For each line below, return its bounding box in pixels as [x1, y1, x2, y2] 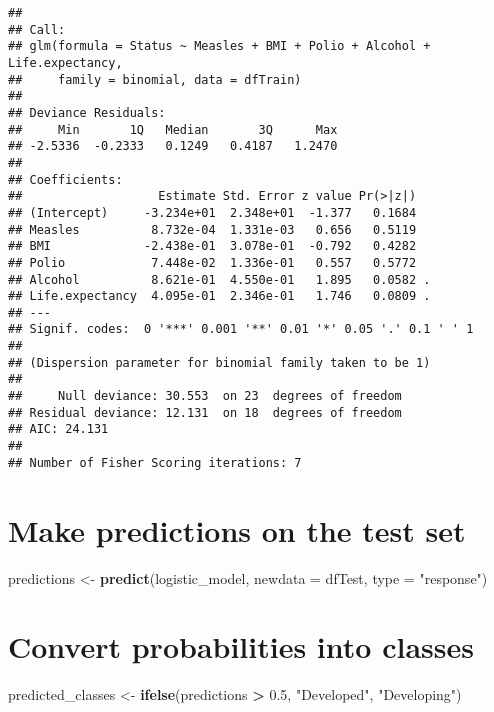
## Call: [8, 22, 66, 37]
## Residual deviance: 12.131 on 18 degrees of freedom [8, 405, 402, 420]
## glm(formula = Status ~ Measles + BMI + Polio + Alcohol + [8, 39, 431, 54]
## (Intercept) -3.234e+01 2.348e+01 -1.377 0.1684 [8, 205, 417, 220]
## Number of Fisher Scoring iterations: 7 [8, 455, 302, 470]
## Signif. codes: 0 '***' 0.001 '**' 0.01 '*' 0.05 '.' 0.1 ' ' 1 [8, 322, 474, 337]
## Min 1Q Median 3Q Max [8, 122, 338, 137]
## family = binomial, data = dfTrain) [8, 72, 302, 87]
